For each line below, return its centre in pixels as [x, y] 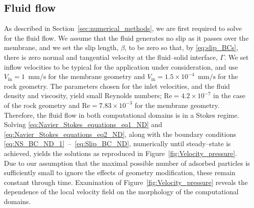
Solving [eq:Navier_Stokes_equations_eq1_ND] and [83, 124]
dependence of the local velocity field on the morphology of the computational [121, 192]
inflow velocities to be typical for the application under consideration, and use [121, 66]
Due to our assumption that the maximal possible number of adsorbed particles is [127, 163]
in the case [229, 95]
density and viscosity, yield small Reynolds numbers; [83, 95]
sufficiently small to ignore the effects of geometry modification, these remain [120, 172]
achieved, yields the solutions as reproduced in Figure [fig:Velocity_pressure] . [121, 153]
